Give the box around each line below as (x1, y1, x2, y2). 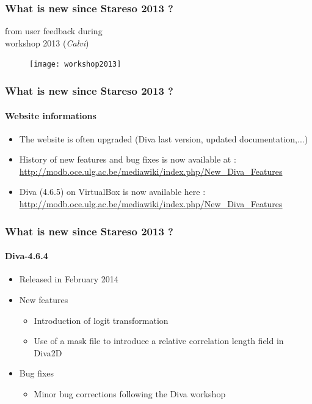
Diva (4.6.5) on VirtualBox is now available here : (19, 185, 206, 198)
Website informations (5, 109, 96, 122)
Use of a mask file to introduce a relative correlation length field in (34, 334, 284, 347)
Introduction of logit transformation (34, 314, 169, 326)
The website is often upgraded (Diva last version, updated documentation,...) (19, 132, 308, 145)
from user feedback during (5, 24, 103, 37)
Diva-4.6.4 (5, 249, 48, 262)
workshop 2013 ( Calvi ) (5, 36, 89, 49)
